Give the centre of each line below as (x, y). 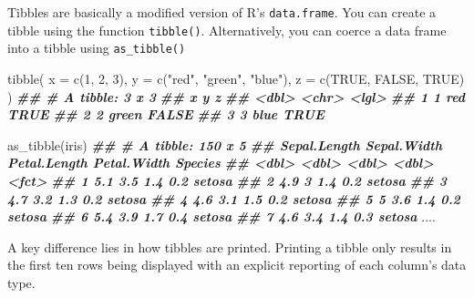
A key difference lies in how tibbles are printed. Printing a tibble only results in (230, 247)
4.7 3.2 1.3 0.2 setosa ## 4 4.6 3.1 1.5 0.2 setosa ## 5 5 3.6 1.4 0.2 (234, 198)
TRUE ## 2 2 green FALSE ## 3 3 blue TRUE (166, 114)
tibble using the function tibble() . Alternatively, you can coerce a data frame (227, 30)
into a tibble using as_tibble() (97, 48)
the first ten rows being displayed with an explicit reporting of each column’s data (237, 265)
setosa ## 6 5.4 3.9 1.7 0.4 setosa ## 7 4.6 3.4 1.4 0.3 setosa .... (222, 216)
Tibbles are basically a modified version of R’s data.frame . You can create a (222, 12)
